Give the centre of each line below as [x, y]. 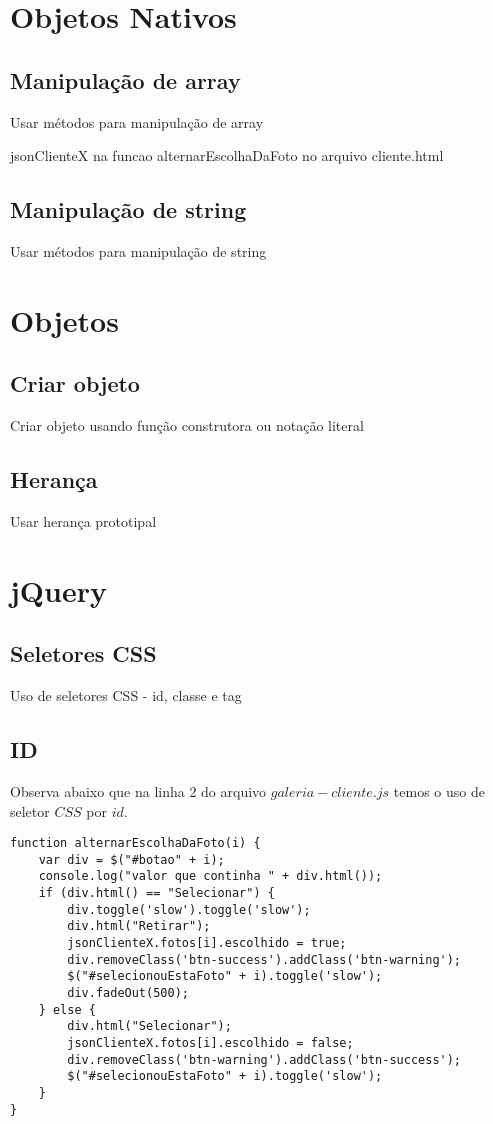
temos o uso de [439, 790]
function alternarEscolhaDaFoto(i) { [135, 843]
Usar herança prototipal [83, 520]
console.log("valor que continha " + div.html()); [210, 876]
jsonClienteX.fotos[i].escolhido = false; [210, 1042]
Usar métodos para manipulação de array [137, 121]
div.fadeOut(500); [128, 993]
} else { [67, 1009]
